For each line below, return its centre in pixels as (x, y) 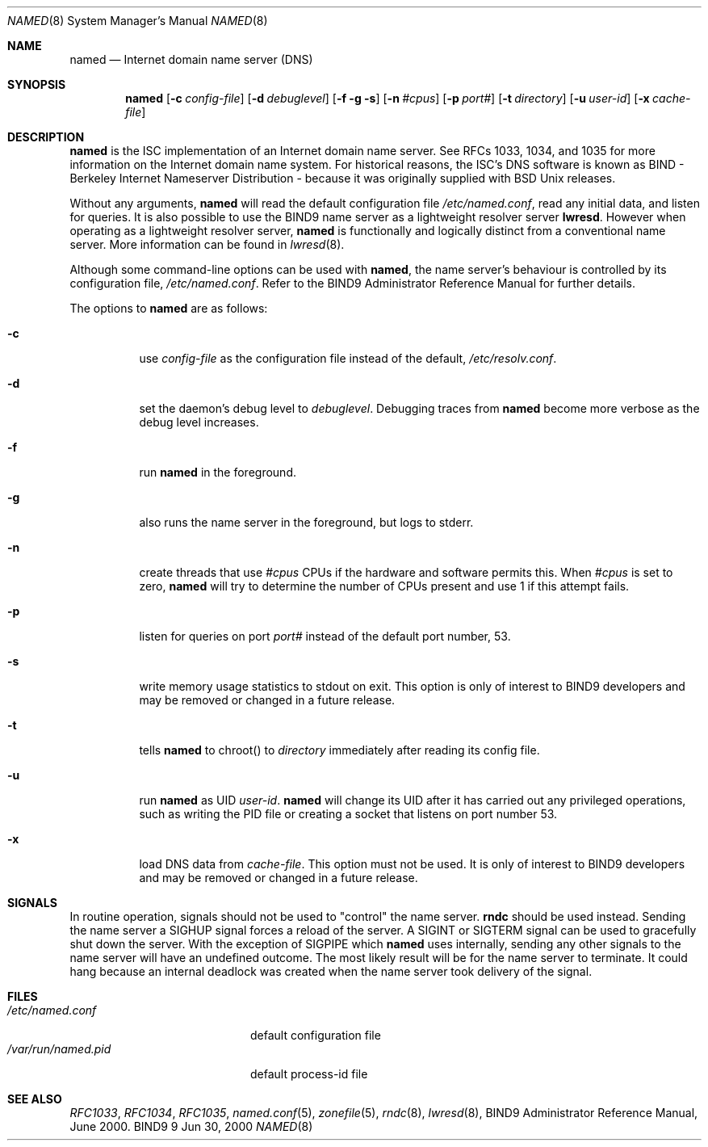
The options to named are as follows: (169, 308)
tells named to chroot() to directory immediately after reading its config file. (339, 750)
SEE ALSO (35, 1099)
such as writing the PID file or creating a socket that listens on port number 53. (348, 814)
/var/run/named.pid (59, 1049)
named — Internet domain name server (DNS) (191, 59)
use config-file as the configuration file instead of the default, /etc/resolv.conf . (348, 358)
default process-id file (309, 1074)
